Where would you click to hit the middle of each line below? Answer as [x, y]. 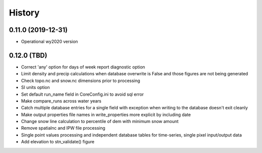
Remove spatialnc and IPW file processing [63, 128]
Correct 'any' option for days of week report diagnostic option [83, 67]
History [24, 13]
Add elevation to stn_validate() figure [58, 142]
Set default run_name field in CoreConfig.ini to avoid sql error [82, 94]
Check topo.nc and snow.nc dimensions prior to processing [81, 81]
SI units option [35, 87]
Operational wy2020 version [49, 42]
